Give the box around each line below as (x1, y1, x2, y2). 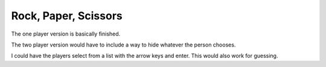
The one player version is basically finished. (11, 30, 121, 37)
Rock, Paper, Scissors (11, 9, 123, 22)
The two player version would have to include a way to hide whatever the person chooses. (11, 41, 236, 48)
